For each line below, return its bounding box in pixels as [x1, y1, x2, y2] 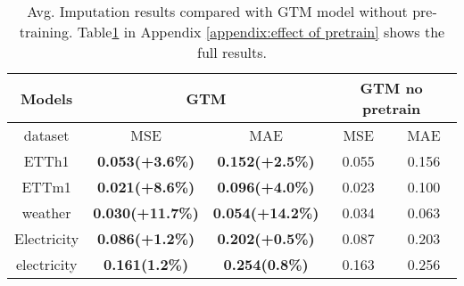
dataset [23, 125, 70, 145]
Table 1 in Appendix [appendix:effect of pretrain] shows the [77, 21, 445, 42]
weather [21, 202, 71, 223]
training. [19, 21, 73, 42]
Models [21, 87, 73, 109]
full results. [196, 42, 268, 62]
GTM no [360, 78, 423, 98]
